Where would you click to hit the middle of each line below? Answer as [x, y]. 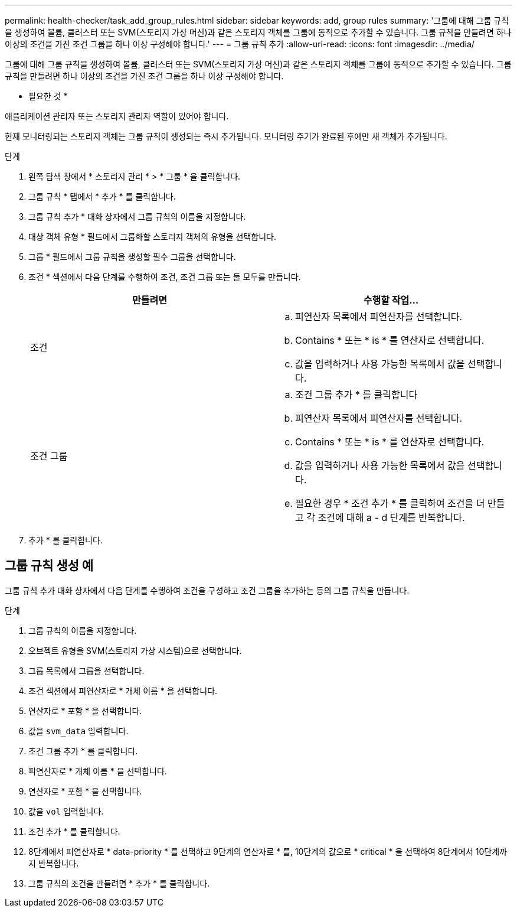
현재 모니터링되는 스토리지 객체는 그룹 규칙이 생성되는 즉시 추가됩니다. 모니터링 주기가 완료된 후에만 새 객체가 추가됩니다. [226, 136]
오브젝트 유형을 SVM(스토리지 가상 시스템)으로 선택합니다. [135, 650]
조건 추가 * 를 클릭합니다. [74, 831]
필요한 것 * [48, 96]
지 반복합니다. [54, 863]
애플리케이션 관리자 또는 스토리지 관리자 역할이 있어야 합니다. [117, 116]
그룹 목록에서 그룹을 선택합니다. [86, 670]
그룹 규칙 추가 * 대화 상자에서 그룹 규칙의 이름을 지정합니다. [137, 216]
